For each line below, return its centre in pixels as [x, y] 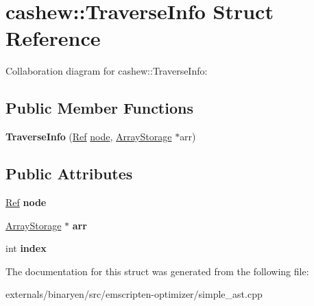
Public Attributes [69, 174]
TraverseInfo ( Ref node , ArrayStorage [89, 137]
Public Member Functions [99, 108]
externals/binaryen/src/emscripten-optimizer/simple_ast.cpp [134, 294]
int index [26, 248]
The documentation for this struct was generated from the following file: [157, 271]
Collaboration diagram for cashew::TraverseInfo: [107, 71]
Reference [53, 38]
